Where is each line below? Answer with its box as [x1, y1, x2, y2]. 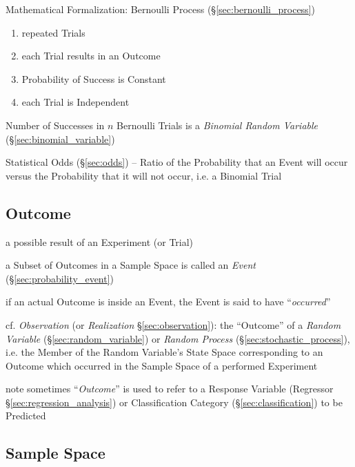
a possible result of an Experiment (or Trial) [6, 234, 194, 249]
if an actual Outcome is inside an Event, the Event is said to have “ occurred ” [6, 294, 331, 309]
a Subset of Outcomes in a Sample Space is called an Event [6, 258, 256, 272]
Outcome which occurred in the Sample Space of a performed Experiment [6, 358, 318, 372]
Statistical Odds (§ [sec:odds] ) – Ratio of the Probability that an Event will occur [6, 155, 348, 169]
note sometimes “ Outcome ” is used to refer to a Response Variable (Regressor [6, 381, 334, 396]
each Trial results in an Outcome [21, 48, 161, 63]
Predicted [6, 408, 46, 423]
